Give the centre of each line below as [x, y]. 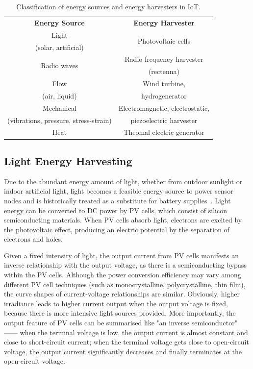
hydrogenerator [164, 95]
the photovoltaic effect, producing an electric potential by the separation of [117, 229]
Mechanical [60, 108]
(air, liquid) [60, 95]
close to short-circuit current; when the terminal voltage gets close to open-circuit [126, 342]
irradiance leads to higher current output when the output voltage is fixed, [116, 303]
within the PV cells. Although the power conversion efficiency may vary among [123, 275]
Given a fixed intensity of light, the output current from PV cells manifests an [122, 255]
